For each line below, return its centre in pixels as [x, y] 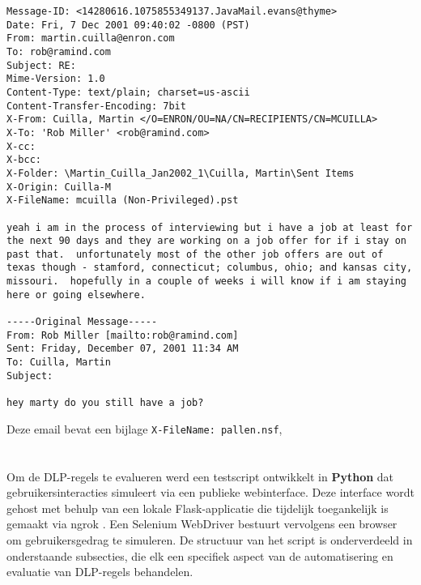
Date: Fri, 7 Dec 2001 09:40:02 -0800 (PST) [128, 25]
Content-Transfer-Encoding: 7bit [96, 106]
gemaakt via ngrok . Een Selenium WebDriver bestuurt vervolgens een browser [202, 524]
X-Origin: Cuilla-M [59, 187]
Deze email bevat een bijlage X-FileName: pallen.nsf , [145, 428]
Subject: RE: [41, 65]
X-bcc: [24, 160]
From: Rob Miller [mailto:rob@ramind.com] [123, 335]
